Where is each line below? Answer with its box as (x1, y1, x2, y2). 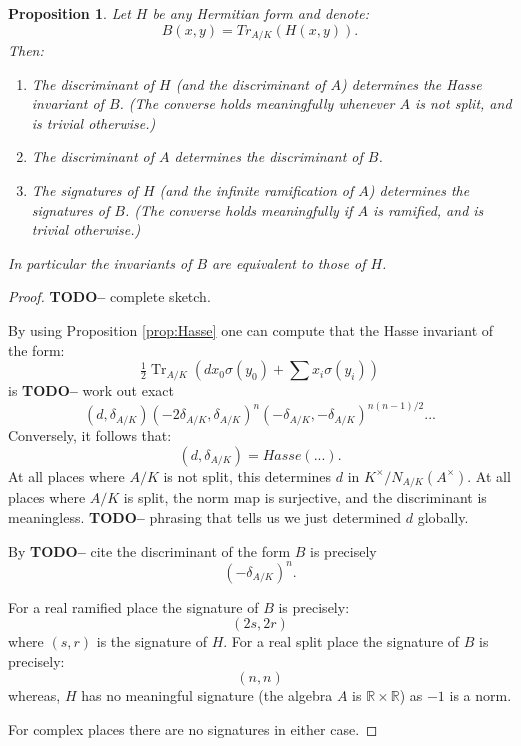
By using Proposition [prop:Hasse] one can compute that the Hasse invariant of (8, 319, 494, 340)
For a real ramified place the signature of (8, 596, 259, 617)
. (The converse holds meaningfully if (124, 199, 353, 220)
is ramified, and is (372, 199, 484, 220)
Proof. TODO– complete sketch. (8, 286, 211, 307)
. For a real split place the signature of (223, 631, 460, 652)
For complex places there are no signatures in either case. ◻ (8, 718, 378, 739)
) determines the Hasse (340, 73, 482, 94)
